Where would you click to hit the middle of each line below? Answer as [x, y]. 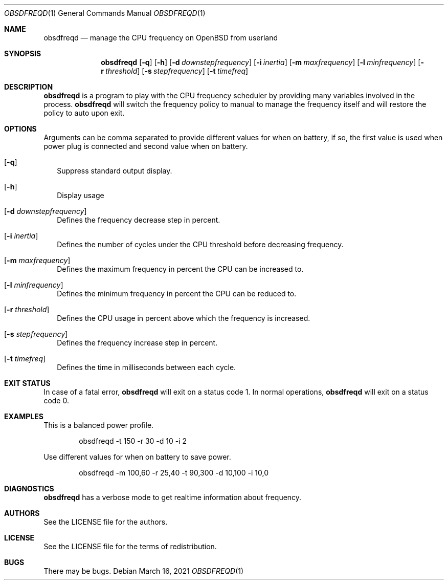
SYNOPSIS [23, 53]
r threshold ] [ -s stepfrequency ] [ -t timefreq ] [175, 71]
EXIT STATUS [27, 383]
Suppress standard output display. [115, 171]
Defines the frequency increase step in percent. [137, 343]
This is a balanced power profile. [99, 425]
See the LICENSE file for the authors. [106, 522]
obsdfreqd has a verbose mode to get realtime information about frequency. [173, 497]
